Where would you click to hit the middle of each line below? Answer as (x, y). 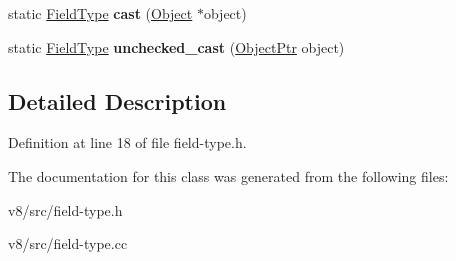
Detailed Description (117, 100)
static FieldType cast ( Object (100, 13)
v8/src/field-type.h (65, 209)
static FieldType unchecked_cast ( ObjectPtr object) (176, 46)
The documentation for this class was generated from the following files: (228, 175)
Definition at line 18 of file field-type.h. (127, 142)
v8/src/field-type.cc (68, 243)
